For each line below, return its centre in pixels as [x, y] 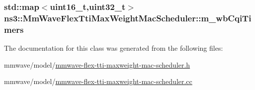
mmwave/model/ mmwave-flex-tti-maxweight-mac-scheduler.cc [98, 81]
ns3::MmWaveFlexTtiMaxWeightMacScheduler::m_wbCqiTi [128, 18]
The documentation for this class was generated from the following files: [114, 48]
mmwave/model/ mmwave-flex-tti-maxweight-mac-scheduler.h [97, 64]
